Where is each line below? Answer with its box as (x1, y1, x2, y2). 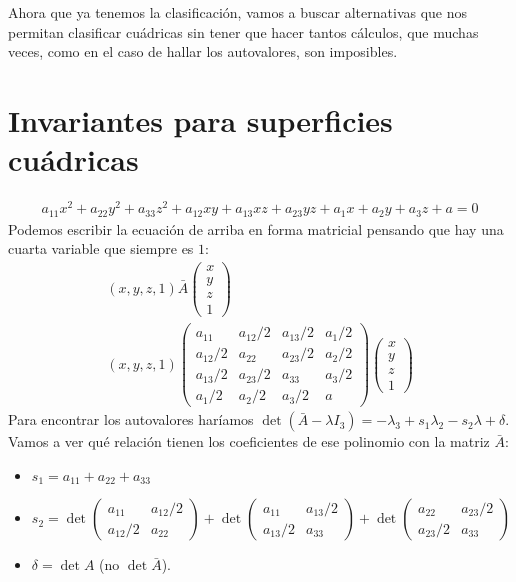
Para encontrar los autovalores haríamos (8, 409, 254, 430)
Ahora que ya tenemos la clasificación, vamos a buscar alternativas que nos (8, 2, 468, 22)
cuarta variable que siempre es (8, 238, 194, 259)
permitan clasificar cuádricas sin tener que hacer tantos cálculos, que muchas (8, 21, 479, 42)
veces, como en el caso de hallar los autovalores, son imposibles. (8, 41, 398, 62)
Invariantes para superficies (8, 99, 393, 140)
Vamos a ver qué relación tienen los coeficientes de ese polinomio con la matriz (8, 431, 490, 452)
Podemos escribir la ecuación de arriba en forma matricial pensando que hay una (8, 218, 504, 239)
